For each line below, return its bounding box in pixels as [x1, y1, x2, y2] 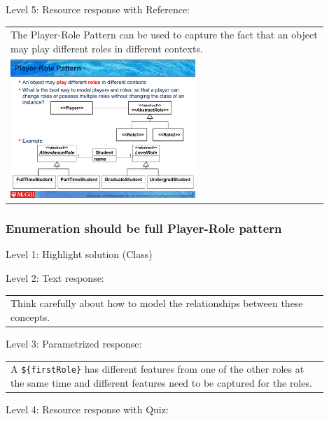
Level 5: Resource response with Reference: [6, 2, 190, 16]
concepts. [10, 309, 50, 324]
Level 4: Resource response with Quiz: [6, 402, 169, 417]
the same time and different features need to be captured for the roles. [10, 376, 312, 390]
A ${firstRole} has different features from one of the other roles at [10, 362, 304, 376]
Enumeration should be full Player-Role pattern [6, 220, 282, 237]
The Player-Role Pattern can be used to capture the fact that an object [10, 27, 318, 42]
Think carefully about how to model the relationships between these [10, 296, 303, 311]
